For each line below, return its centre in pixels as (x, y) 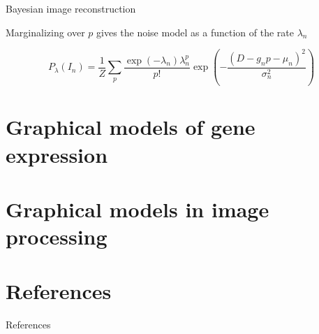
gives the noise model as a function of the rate (195, 32)
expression (57, 154)
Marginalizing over (45, 32)
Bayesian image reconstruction (71, 8)
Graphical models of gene (131, 127)
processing (57, 237)
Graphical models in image (138, 209)
